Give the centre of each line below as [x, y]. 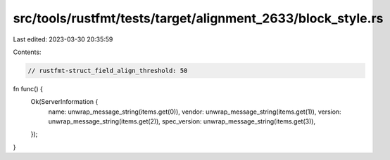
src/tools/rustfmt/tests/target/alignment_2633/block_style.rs [198, 18]
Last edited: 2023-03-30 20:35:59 [63, 39]
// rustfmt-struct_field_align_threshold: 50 [108, 71]
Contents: [27, 52]
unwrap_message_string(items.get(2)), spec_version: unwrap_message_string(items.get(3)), [182, 121]
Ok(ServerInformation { [64, 102]
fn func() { [28, 88]
